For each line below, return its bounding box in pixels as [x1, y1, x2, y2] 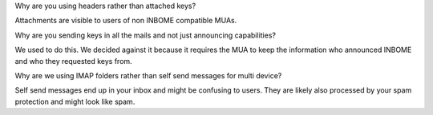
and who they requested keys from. [14, 56, 132, 65]
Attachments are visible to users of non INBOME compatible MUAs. [14, 16, 237, 26]
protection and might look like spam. [14, 97, 136, 106]
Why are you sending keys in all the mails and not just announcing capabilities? [14, 30, 277, 40]
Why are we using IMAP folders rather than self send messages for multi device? [14, 70, 282, 80]
